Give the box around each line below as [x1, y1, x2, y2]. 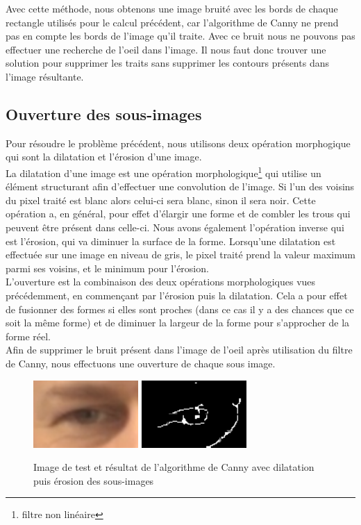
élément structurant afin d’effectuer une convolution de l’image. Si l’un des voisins [6, 179, 355, 194]
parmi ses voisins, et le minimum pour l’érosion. [6, 260, 209, 275]
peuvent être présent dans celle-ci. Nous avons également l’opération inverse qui [6, 219, 344, 234]
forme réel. [6, 328, 51, 343]
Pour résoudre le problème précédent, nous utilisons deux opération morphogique [6, 135, 351, 150]
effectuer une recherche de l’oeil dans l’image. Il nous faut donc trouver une [6, 42, 326, 56]
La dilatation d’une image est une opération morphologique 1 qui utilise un [6, 163, 321, 180]
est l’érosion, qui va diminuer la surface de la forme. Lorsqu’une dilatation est [6, 233, 336, 248]
